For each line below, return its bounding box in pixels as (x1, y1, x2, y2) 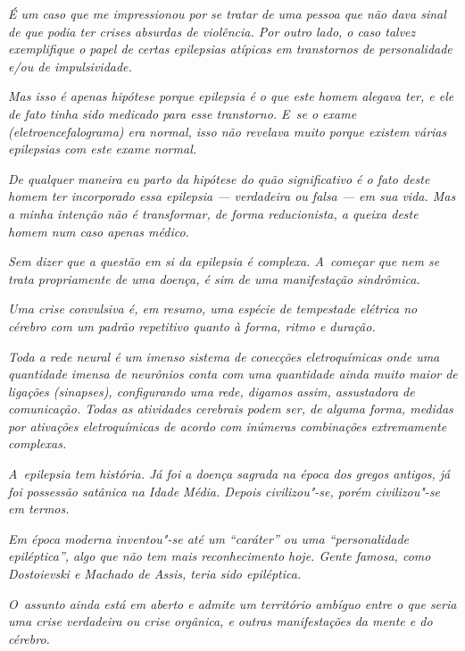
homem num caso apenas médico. (8, 221, 189, 240)
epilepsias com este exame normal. (8, 139, 197, 158)
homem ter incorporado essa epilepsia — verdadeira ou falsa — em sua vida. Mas (8, 187, 456, 205)
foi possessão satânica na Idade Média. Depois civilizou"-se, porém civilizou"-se (8, 481, 441, 500)
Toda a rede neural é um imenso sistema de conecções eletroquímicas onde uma (8, 346, 440, 365)
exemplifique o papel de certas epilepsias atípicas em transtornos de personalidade (8, 39, 453, 58)
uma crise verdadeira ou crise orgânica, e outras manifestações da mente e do (8, 612, 433, 630)
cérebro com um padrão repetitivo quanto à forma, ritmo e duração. (8, 316, 376, 335)
